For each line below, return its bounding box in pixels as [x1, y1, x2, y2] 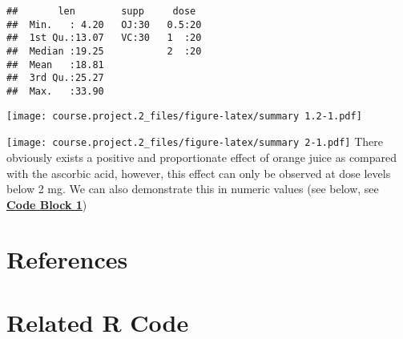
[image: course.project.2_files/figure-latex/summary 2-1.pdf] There [6, 133, 384, 150]
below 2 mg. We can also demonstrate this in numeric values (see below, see [6, 180, 379, 197]
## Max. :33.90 [6, 85, 104, 97]
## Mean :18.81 [6, 59, 104, 71]
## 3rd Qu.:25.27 [6, 72, 104, 84]
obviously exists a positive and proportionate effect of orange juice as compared [6, 148, 397, 165]
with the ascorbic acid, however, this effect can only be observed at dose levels [6, 164, 391, 181]
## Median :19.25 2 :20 [6, 45, 202, 57]
